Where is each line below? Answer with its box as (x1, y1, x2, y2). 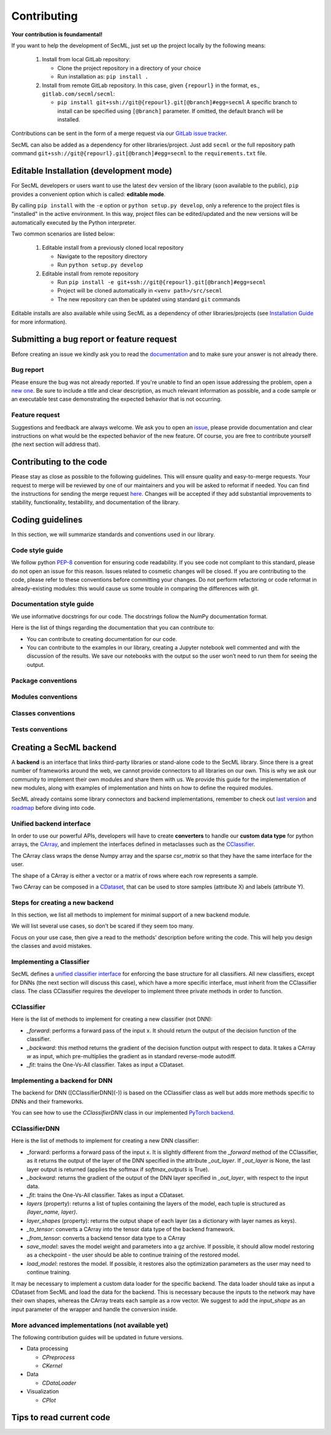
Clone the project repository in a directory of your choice (57, 64, 202, 72)
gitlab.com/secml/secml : (42, 90, 115, 98)
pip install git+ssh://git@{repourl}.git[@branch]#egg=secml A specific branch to (57, 99, 297, 106)
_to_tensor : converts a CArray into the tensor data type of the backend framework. (26, 1226, 235, 1233)
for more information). (11, 318, 67, 325)
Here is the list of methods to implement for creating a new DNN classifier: (11, 1137, 199, 1144)
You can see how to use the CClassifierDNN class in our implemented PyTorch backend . (11, 1109, 235, 1117)
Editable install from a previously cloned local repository (42, 244, 184, 252)
